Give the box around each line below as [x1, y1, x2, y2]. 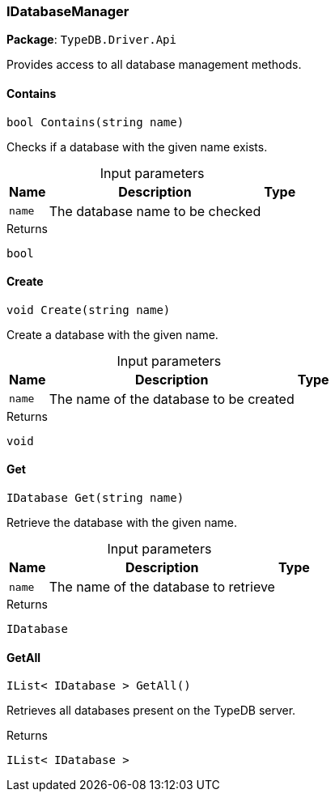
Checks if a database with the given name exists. [6, 139, 268, 154]
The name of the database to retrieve [49, 579, 275, 596]
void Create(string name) [6, 303, 171, 316]
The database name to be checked [49, 202, 261, 219]
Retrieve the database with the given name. [6, 516, 238, 530]
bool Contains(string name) [6, 115, 184, 129]
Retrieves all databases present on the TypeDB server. [6, 703, 296, 718]
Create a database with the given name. [6, 327, 218, 342]
